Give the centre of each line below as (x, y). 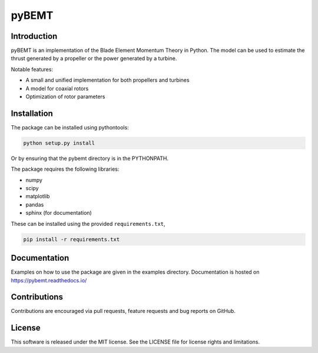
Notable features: (32, 69)
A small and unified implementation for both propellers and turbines (107, 80)
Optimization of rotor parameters (65, 96)
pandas (35, 204)
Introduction (34, 36)
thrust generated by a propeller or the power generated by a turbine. (94, 58)
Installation (32, 113)
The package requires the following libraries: (65, 169)
